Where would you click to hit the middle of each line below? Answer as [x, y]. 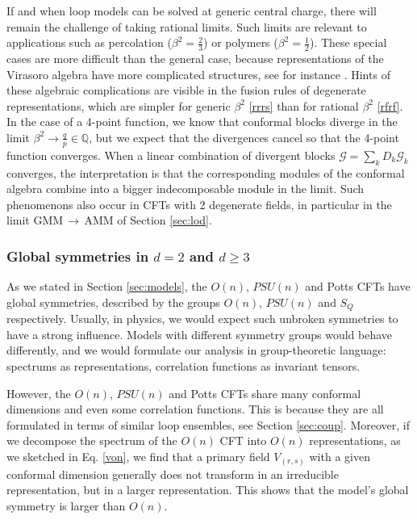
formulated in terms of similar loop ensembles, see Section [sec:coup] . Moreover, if [208, 424]
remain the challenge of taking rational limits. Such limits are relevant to [187, 26]
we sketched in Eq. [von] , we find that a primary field [138, 456]
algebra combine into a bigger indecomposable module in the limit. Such [186, 189]
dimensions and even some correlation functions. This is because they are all [195, 409]
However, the [39, 393]
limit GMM [35, 220]
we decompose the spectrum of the [92, 440]
